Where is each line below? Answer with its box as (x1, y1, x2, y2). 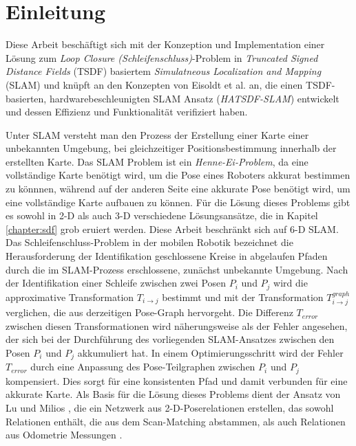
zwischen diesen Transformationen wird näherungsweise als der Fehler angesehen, (6, 318, 348, 333)
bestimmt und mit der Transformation (162, 289, 324, 304)
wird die (273, 276, 308, 290)
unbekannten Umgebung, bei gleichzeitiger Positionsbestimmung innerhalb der (6, 141, 337, 155)
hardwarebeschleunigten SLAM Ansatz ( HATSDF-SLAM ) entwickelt (49, 91, 339, 105)
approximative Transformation (6, 289, 134, 304)
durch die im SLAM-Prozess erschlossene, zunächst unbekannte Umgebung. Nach (6, 262, 348, 276)
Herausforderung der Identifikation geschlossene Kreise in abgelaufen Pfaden (6, 249, 328, 263)
